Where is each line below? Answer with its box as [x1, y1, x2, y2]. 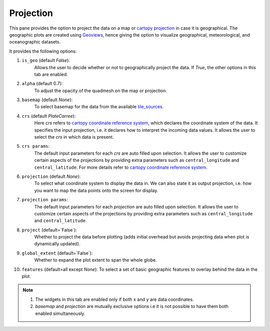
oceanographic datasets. [9, 39, 61, 45]
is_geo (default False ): [21, 58, 70, 64]
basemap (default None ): [21, 97, 73, 103]
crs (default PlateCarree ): [21, 113, 76, 119]
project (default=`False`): [21, 227, 77, 233]
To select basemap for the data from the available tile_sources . [34, 104, 164, 110]
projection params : [21, 197, 68, 203]
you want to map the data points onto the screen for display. [34, 187, 158, 193]
